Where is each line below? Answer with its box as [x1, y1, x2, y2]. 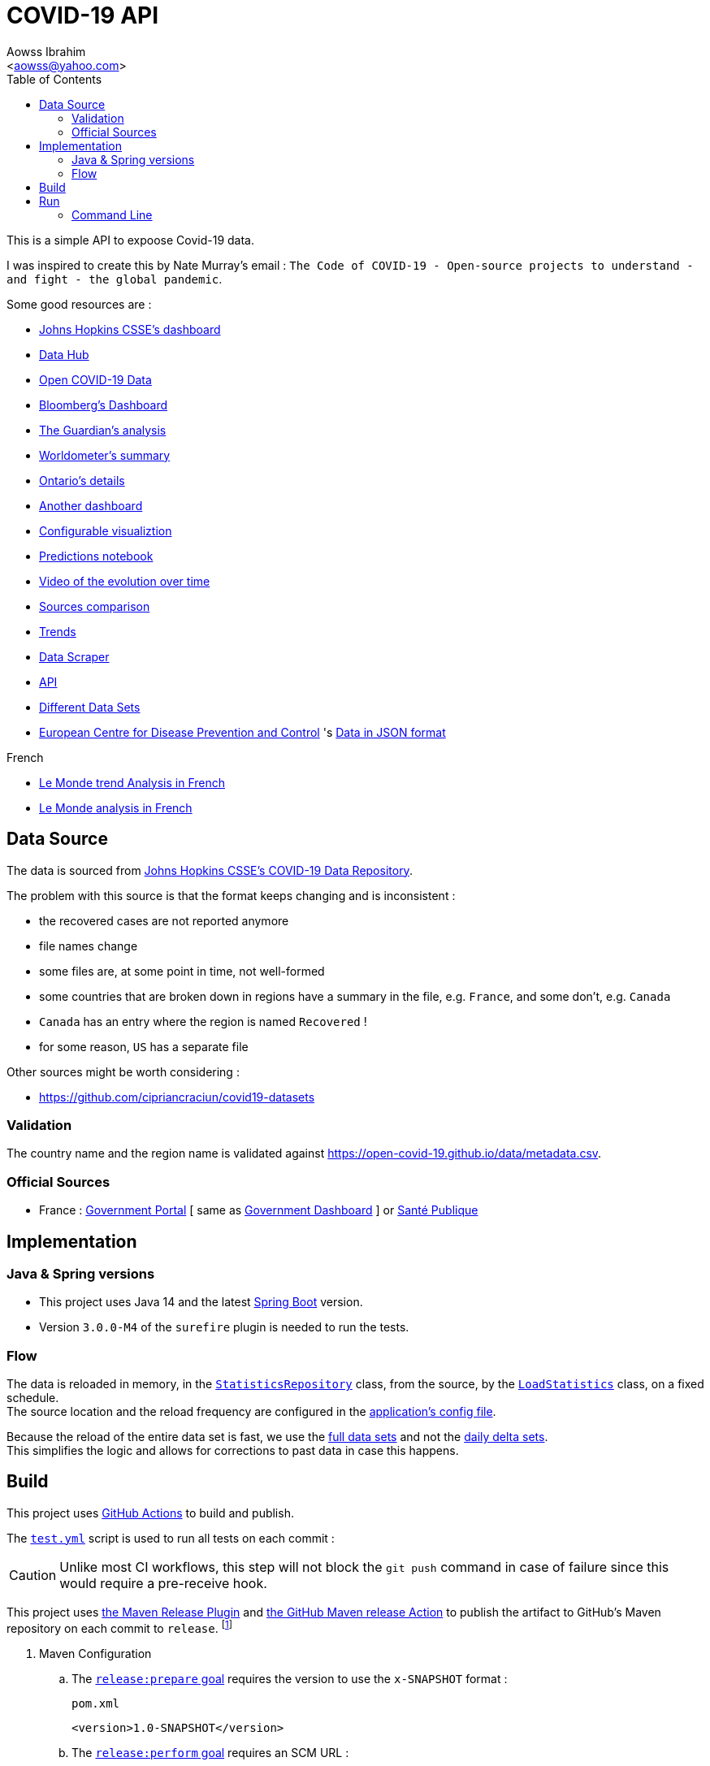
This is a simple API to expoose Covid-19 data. [6, 232, 254, 247]
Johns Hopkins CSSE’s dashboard [39, 322, 221, 336]
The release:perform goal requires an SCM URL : [71, 1745, 349, 1760]
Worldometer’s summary [39, 448, 171, 462]
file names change [39, 938, 138, 953]
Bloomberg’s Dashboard [39, 397, 168, 412]
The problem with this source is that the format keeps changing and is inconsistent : [6, 888, 456, 902]
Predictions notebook [39, 548, 154, 563]
